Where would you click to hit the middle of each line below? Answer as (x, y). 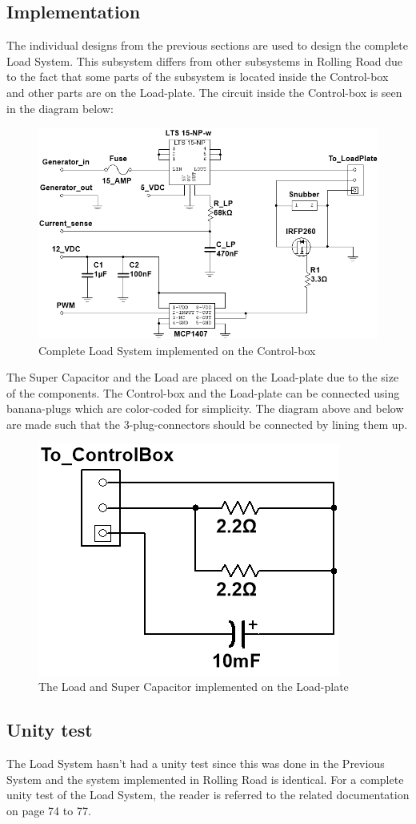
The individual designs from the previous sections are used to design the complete (207, 45)
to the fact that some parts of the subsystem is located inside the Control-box (198, 77)
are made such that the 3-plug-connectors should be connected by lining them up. (207, 424)
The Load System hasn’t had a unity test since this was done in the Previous (196, 763)
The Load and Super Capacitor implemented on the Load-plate (194, 687)
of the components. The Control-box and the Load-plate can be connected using (203, 392)
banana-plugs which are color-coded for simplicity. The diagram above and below (205, 408)
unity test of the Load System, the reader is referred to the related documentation (208, 795)
